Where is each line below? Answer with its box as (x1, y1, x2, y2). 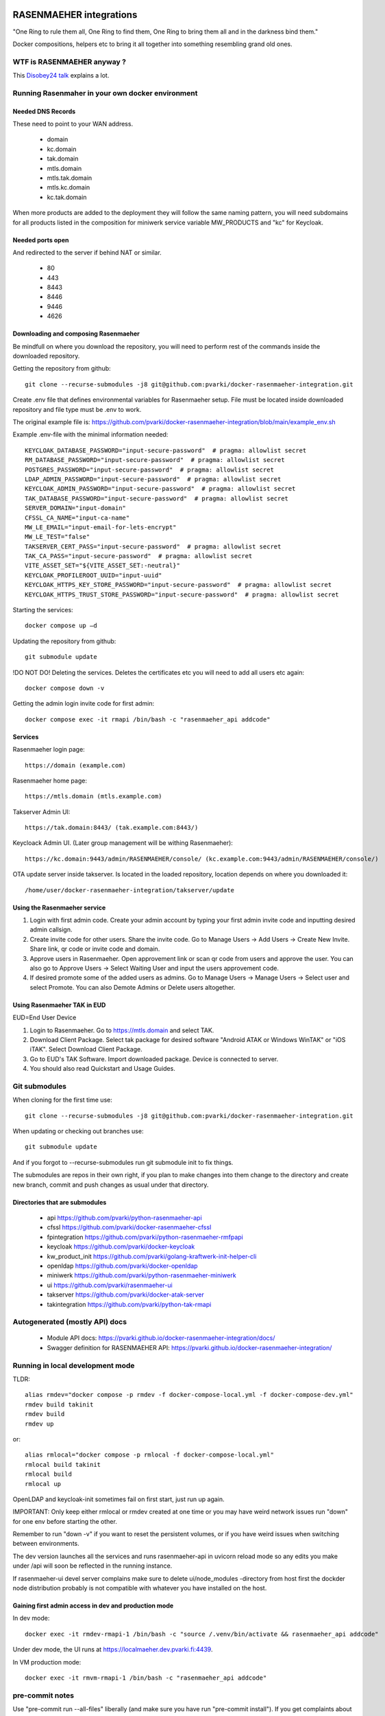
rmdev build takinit (25, 1400, 94, 1408)
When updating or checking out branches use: (12, 1127, 144, 1135)
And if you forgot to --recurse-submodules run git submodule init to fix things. (12, 1158, 234, 1166)
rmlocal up (25, 1480, 62, 1487)
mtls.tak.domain (47, 174, 92, 182)
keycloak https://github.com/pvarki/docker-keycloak (47, 1242, 195, 1251)
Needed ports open (12, 235, 69, 244)
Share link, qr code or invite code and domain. (29, 944, 160, 953)
